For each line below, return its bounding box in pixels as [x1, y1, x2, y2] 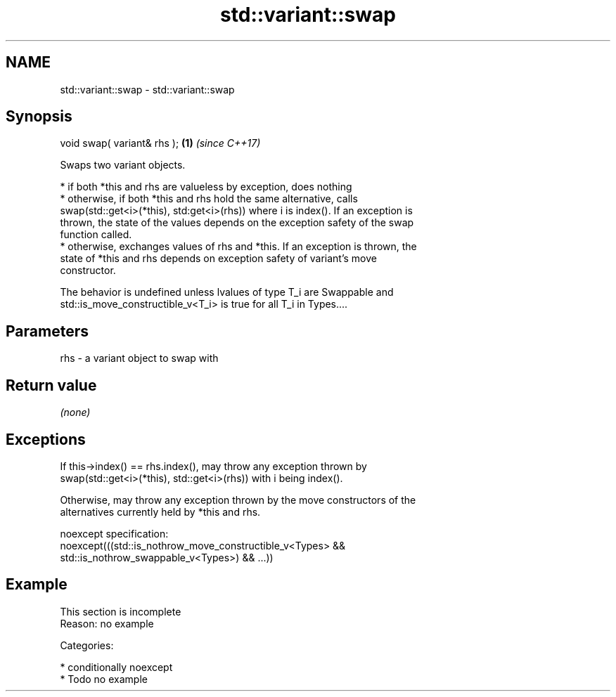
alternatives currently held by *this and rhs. [60, 505, 261, 518]
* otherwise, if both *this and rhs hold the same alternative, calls [60, 193, 358, 205]
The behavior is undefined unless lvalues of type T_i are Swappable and [60, 286, 394, 299]
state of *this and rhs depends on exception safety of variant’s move [60, 252, 377, 265]
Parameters [6, 322, 89, 340]
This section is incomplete [60, 605, 181, 618]
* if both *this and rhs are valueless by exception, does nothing [60, 181, 352, 193]
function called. [60, 228, 132, 241]
